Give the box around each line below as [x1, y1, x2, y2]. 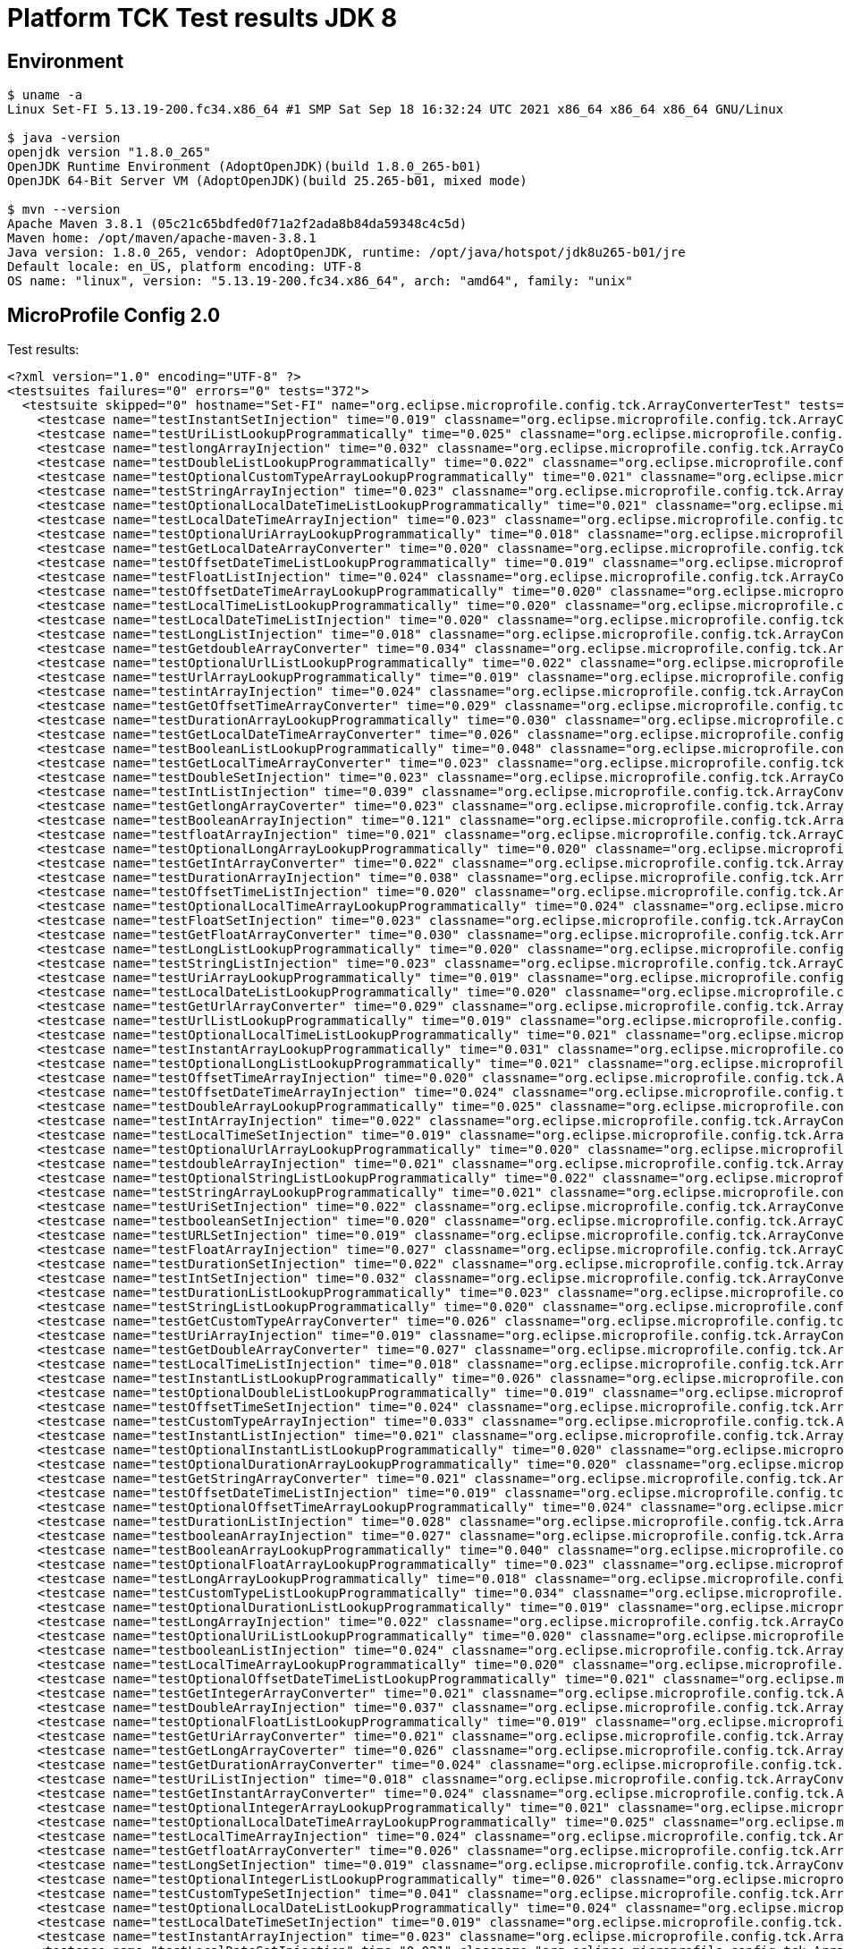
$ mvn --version [7, 202, 121, 217]
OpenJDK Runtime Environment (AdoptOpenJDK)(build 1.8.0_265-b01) [7, 159, 483, 174]
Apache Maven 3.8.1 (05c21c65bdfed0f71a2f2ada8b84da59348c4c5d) [7, 216, 468, 232]
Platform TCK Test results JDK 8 [7, 3, 398, 33]
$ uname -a [7, 88, 83, 103]
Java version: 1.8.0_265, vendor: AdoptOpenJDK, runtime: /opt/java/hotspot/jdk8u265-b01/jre [7, 245, 686, 260]
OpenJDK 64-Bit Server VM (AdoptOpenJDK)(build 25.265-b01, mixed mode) [7, 174, 527, 189]
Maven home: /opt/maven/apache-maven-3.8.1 [7, 231, 316, 246]
